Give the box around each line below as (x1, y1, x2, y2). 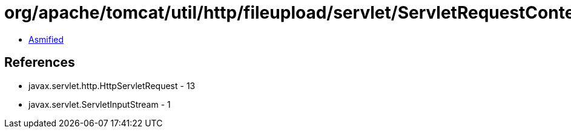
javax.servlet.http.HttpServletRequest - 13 (28, 80, 196, 91)
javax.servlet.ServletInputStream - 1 (28, 99, 171, 110)
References (4, 55, 75, 70)
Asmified (28, 34, 64, 45)
